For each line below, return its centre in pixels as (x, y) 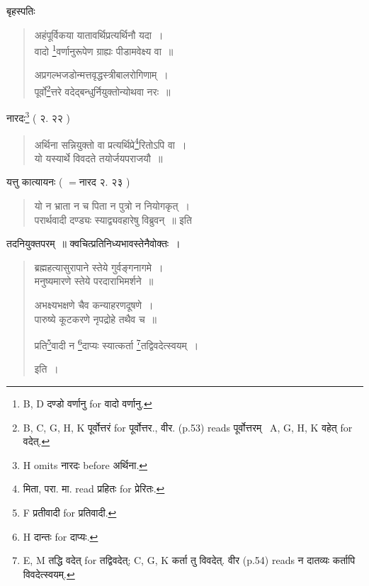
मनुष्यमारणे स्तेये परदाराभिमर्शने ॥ (94, 281)
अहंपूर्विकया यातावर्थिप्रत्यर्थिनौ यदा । (99, 34)
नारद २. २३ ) (104, 182)
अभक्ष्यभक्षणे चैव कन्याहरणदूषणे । (94, 304)
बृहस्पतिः (21, 11)
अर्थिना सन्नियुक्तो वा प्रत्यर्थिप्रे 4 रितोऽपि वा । (110, 143)
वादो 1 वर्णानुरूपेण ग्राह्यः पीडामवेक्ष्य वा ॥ (104, 50)
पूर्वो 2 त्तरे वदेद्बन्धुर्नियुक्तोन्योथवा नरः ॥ (102, 90)
